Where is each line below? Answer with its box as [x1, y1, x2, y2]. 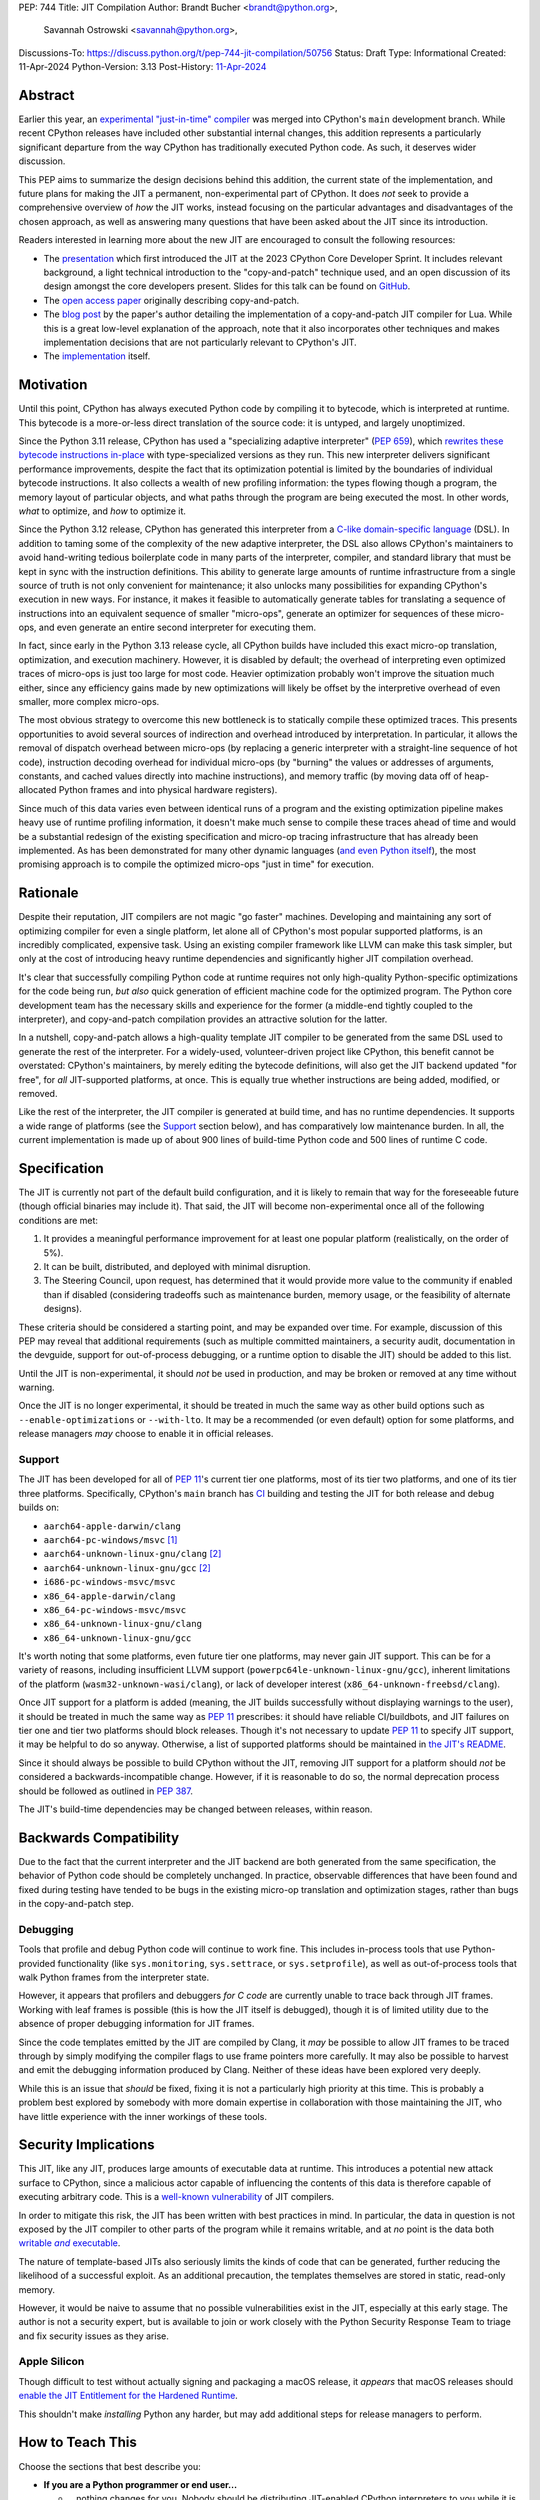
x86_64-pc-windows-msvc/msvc [43, 1604, 187, 1615]
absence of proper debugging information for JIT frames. [18, 2018, 255, 2030]
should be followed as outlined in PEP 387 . [18, 1785, 194, 1797]
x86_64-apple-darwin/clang [43, 1590, 176, 1602]
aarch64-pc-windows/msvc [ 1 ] [43, 1533, 178, 1545]
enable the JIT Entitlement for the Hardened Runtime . [18, 2390, 239, 2402]
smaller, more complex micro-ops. [18, 696, 160, 708]
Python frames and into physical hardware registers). [58, 784, 278, 796]
